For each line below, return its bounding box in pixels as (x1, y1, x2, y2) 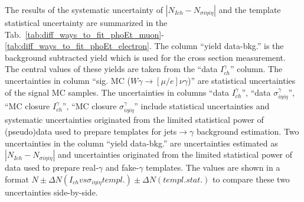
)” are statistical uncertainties (187, 74, 296, 86)
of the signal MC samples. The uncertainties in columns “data (5, 86, 229, 98)
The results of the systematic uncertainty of (5, 4, 163, 15)
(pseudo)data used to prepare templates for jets (5, 125, 177, 137)
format (5, 172, 29, 185)
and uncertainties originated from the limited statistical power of (57, 148, 293, 161)
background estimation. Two (196, 125, 299, 137)
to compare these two (213, 172, 290, 185)
